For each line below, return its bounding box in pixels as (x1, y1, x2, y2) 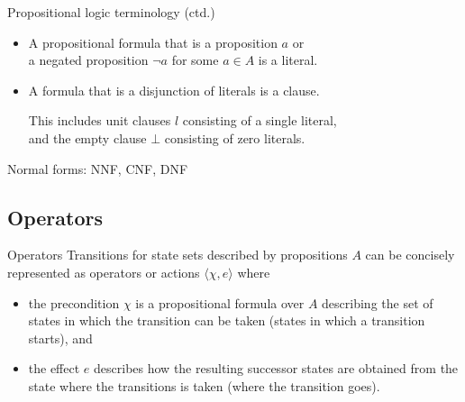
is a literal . (258, 50, 318, 69)
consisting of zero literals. (164, 128, 305, 147)
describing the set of (322, 293, 433, 312)
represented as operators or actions (7, 262, 200, 281)
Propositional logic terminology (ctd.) (7, 3, 215, 21)
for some (171, 50, 219, 69)
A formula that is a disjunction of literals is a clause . (28, 80, 320, 99)
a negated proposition (28, 50, 149, 69)
